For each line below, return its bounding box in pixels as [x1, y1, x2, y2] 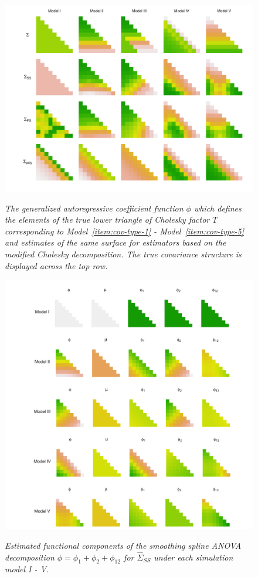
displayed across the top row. [5, 259, 108, 271]
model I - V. [5, 563, 49, 575]
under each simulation [154, 551, 233, 563]
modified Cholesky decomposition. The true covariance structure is [5, 247, 242, 260]
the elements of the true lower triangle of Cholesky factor [5, 213, 210, 226]
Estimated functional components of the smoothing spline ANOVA [5, 539, 242, 551]
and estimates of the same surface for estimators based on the [5, 236, 226, 249]
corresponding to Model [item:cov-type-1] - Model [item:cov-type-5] [5, 224, 245, 237]
